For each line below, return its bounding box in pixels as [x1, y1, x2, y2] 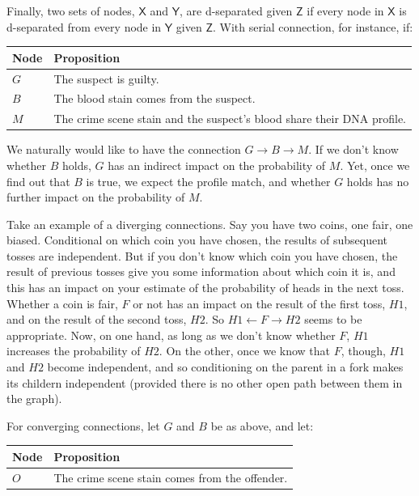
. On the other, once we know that [159, 342, 331, 359]
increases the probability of [6, 342, 141, 359]
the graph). [6, 390, 62, 407]
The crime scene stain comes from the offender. [53, 468, 288, 485]
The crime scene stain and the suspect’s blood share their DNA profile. [53, 110, 406, 127]
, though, [341, 342, 386, 359]
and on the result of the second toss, [6, 311, 187, 328]
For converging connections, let [6, 417, 160, 434]
